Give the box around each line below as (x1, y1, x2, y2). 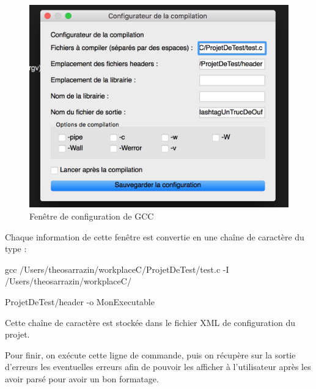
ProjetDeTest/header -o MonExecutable (5, 295, 155, 308)
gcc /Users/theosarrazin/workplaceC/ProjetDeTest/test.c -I (5, 262, 229, 275)
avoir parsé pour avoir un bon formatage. (5, 372, 159, 385)
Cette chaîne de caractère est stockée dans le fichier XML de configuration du (5, 316, 295, 328)
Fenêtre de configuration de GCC (29, 209, 154, 222)
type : (5, 242, 27, 255)
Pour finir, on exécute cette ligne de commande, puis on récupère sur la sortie (5, 348, 296, 361)
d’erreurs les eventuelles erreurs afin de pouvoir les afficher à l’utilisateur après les (5, 360, 311, 373)
